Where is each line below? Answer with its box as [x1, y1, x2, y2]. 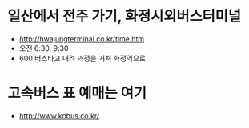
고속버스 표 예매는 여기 [7, 84, 147, 103]
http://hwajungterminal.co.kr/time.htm [18, 33, 145, 44]
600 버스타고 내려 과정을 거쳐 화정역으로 [18, 53, 146, 63]
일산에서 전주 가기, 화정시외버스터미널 [7, 7, 242, 25]
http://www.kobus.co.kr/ [18, 111, 100, 120]
